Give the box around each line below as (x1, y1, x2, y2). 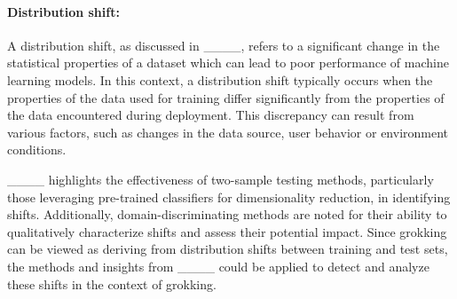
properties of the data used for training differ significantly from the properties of (7, 88, 445, 106)
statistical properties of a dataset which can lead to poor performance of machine (7, 53, 449, 72)
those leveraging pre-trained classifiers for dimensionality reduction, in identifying (7, 187, 451, 206)
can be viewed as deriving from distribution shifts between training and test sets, (7, 240, 448, 258)
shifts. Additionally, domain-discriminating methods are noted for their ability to (7, 205, 447, 224)
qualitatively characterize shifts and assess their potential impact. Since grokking (7, 222, 447, 240)
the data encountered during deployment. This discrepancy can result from (7, 106, 414, 124)
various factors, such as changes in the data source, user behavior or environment (7, 122, 449, 141)
